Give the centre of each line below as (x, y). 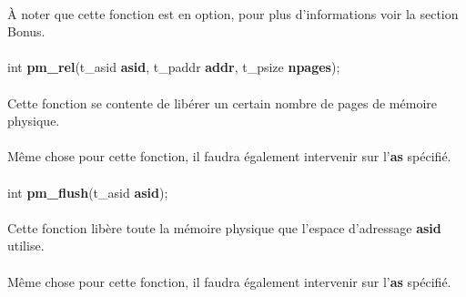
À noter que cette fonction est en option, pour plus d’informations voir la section (233, 13)
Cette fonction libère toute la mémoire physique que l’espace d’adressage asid (224, 227)
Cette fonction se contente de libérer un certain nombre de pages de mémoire (223, 102)
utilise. (26, 246)
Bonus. (26, 31)
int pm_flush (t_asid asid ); (88, 192)
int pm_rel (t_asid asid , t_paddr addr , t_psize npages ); (174, 67)
